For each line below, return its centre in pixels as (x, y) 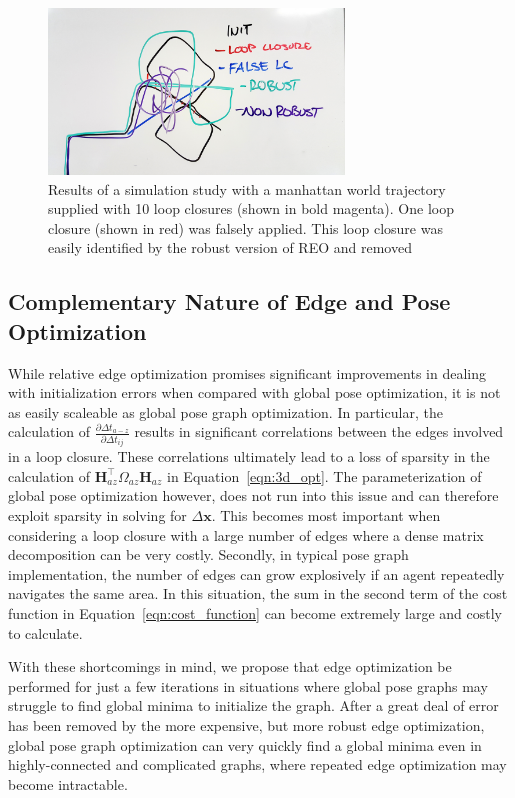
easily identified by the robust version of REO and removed (230, 247)
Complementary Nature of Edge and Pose (229, 301)
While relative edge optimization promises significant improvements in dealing (247, 372)
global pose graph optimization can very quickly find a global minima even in (245, 744)
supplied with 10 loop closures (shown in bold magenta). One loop (251, 208)
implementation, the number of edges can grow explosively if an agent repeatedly (256, 573)
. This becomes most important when (326, 515)
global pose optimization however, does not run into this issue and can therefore (253, 495)
